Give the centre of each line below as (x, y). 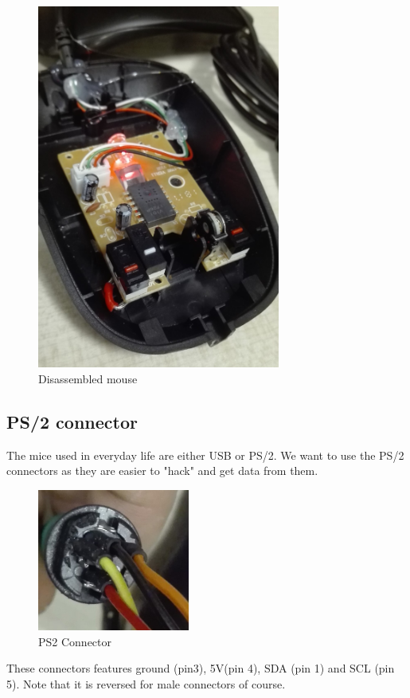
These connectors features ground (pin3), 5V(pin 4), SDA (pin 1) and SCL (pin (201, 668)
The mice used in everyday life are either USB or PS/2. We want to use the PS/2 (205, 455)
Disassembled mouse (88, 378)
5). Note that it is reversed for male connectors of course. (146, 683)
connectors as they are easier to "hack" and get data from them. (162, 471)
